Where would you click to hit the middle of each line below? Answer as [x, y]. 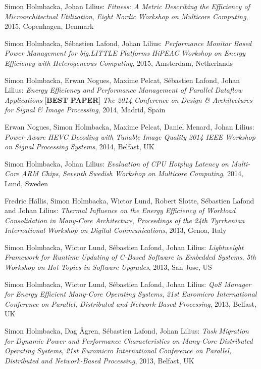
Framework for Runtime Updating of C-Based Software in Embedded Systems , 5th [130, 257]
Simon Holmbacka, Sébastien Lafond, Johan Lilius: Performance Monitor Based [128, 43]
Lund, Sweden [27, 183]
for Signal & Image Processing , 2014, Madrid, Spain [85, 110]
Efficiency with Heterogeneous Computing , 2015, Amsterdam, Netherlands [119, 63]
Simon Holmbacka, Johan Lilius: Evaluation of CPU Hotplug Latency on [117, 163]
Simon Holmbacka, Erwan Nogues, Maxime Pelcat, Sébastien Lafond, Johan [122, 80]
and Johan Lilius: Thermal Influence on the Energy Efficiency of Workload [120, 210]
